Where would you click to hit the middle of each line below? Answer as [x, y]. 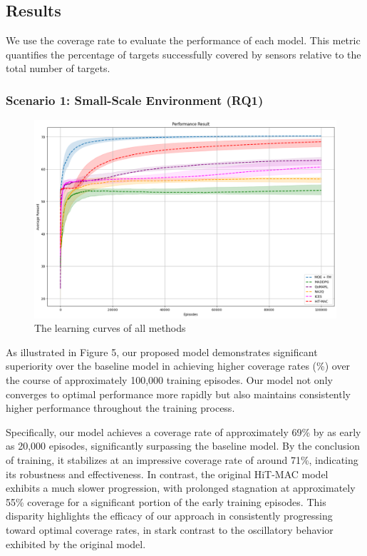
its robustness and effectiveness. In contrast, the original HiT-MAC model [167, 474]
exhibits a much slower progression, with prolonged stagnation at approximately [181, 488]
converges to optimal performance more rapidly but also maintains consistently [178, 394]
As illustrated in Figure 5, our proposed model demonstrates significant [162, 352]
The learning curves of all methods [110, 328]
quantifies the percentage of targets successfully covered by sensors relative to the [183, 54]
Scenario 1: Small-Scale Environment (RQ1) [135, 100]
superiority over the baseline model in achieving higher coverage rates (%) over [178, 366]
